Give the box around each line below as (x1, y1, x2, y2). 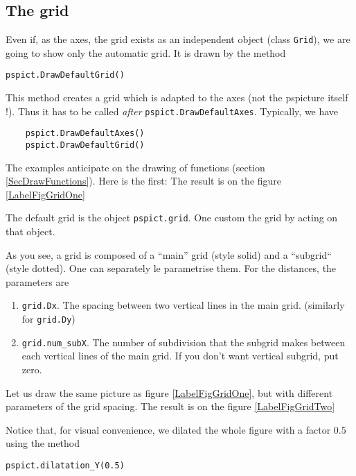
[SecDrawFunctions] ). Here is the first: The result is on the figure (6, 173, 282, 188)
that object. (6, 224, 55, 239)
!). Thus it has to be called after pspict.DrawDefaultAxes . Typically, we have (6, 103, 339, 118)
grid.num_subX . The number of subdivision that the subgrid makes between (21, 334, 346, 349)
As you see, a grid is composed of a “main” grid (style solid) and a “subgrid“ (6, 247, 332, 262)
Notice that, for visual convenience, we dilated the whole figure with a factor (6, 422, 331, 436)
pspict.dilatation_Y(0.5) (6, 461, 125, 471)
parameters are (6, 274, 69, 289)
